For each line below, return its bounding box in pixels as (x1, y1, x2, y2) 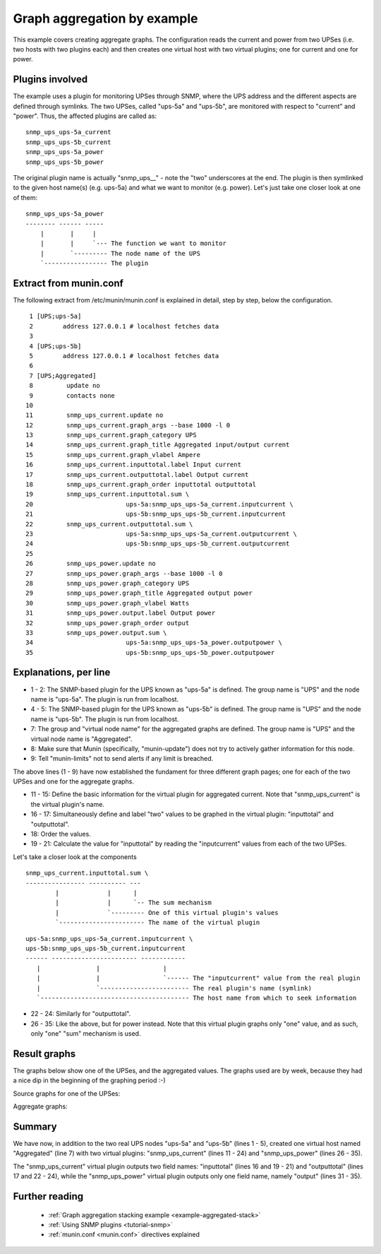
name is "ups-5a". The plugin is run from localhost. (30, 694, 179, 703)
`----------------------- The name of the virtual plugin (55, 918, 260, 927)
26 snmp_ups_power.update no (25, 560, 157, 568)
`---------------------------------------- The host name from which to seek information (36, 993, 357, 1002)
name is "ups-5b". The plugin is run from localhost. (30, 714, 179, 723)
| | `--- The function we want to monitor (40, 239, 227, 247)
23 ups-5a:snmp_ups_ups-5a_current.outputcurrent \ (25, 530, 298, 538)
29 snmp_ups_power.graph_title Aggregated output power (25, 589, 253, 597)
